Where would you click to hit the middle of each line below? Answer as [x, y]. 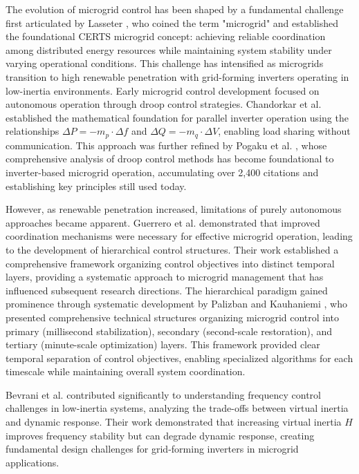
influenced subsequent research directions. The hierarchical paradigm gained [167, 290]
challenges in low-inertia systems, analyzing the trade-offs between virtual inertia [177, 408]
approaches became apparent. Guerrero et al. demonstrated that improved [163, 222]
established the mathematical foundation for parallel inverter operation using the [177, 117]
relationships [33, 131]
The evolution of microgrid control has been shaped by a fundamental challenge [175, 9]
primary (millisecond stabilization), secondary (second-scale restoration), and [169, 331]
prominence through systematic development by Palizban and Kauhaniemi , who [176, 304]
